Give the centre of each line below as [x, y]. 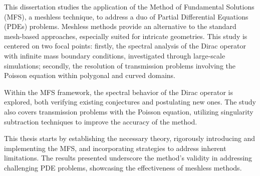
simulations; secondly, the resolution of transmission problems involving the [120, 65]
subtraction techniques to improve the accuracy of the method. [101, 121]
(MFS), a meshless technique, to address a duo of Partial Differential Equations [126, 16]
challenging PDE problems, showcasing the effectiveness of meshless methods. [123, 167]
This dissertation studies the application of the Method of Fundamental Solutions [129, 6]
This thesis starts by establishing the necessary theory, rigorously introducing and [130, 138]
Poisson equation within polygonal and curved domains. [90, 75]
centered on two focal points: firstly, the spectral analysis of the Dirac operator [125, 46]
